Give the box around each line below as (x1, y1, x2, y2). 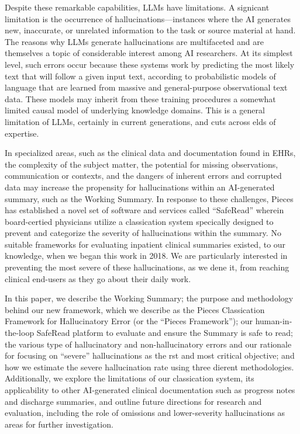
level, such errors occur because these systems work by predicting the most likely (5, 58, 295, 70)
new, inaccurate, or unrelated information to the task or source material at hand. (5, 24, 296, 36)
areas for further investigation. (5, 418, 113, 430)
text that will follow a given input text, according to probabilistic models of (5, 70, 276, 82)
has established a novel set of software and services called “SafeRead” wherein (5, 204, 284, 216)
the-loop (5, 327, 35, 339)
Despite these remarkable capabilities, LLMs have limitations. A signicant (5, 1, 270, 13)
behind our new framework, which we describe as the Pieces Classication (5, 303, 265, 315)
